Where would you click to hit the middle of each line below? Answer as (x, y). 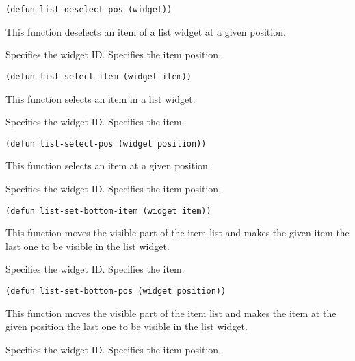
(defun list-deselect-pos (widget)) (89, 10)
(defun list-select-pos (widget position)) (106, 144)
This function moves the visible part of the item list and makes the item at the (171, 313)
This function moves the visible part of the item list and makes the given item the (177, 233)
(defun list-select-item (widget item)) (99, 76)
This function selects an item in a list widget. (101, 98)
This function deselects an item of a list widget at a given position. (146, 31)
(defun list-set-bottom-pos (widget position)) (116, 291)
